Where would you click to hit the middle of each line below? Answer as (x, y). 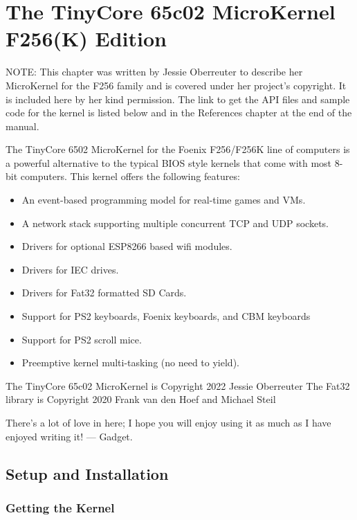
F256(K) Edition (86, 38)
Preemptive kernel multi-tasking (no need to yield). (130, 362)
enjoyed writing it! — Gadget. (69, 436)
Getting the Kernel (60, 507)
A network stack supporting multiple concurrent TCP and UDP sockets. (175, 223)
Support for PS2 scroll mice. (82, 339)
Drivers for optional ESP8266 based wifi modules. (127, 246)
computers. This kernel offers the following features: (130, 176)
